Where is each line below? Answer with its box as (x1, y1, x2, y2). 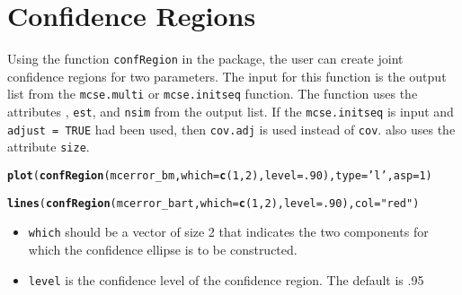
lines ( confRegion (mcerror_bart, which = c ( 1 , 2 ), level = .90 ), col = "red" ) (7, 196, 420, 210)
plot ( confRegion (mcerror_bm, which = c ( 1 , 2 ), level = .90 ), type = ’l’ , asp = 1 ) (7, 169, 432, 182)
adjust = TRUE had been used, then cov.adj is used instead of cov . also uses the (7, 119, 456, 138)
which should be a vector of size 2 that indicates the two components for (28, 222, 429, 241)
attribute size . (7, 137, 90, 156)
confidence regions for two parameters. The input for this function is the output (7, 66, 447, 85)
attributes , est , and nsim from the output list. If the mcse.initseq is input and (7, 102, 454, 121)
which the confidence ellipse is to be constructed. (28, 239, 298, 258)
